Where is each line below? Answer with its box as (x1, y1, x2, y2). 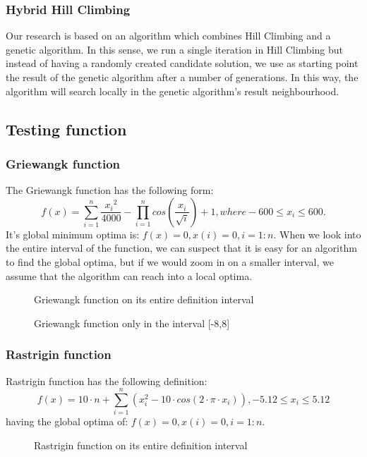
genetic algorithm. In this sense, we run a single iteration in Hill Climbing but (6, 42, 343, 56)
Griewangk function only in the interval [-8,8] (34, 315, 230, 330)
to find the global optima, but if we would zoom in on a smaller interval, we (6, 254, 334, 269)
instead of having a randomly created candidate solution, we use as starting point (6, 56, 359, 71)
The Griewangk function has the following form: (6, 183, 214, 197)
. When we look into (273, 226, 361, 241)
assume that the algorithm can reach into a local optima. (6, 268, 253, 283)
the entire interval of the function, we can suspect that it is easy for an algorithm (6, 240, 357, 255)
